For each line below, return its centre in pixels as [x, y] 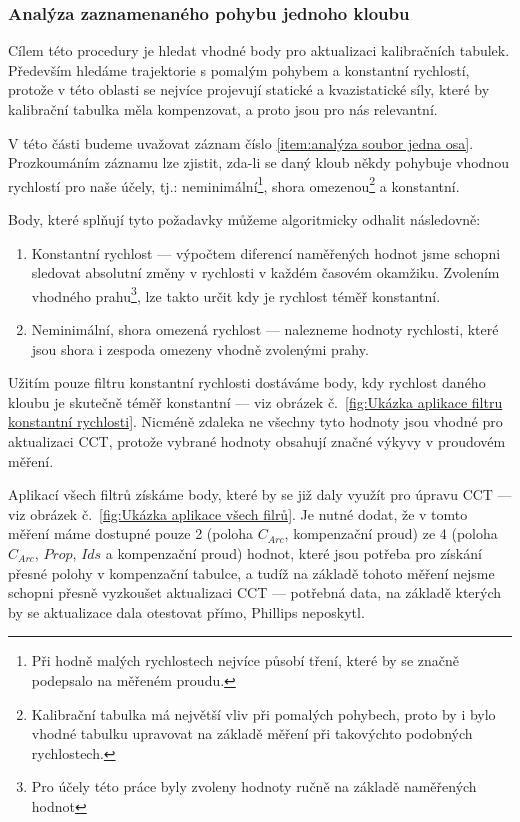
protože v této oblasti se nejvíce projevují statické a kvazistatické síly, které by [249, 89]
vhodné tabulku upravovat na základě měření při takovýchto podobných [252, 733]
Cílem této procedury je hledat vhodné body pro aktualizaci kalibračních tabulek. [259, 50]
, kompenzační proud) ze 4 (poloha [391, 533]
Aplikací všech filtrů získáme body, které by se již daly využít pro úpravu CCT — [260, 494]
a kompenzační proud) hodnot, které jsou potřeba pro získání [293, 553]
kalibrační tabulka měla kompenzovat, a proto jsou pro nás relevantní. [223, 109]
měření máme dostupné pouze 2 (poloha [131, 533]
